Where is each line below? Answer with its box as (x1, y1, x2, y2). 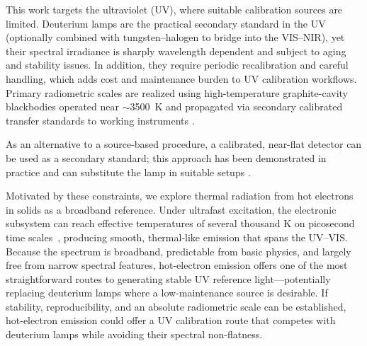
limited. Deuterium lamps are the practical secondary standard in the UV (6, 16, 326, 30)
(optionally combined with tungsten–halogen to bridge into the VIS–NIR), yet (6, 30, 345, 45)
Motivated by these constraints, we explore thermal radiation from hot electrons (6, 188, 354, 203)
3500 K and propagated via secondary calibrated (130, 99, 343, 114)
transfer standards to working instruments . (6, 113, 195, 127)
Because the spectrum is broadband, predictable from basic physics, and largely (6, 243, 351, 258)
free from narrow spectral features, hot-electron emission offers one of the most (6, 258, 348, 272)
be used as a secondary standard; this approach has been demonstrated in (6, 150, 327, 165)
